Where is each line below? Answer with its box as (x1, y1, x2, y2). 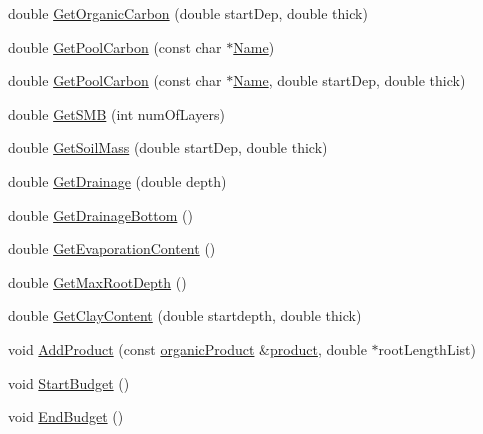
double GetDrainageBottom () (8, 204, 193, 225)
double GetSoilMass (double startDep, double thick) (8, 137, 328, 158)
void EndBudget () (8, 406, 124, 427)
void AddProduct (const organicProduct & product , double (8, 338, 367, 359)
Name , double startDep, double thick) (233, 70, 466, 91)
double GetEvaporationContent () (8, 238, 216, 259)
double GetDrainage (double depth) (8, 170, 227, 191)
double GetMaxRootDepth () (8, 271, 187, 292)
